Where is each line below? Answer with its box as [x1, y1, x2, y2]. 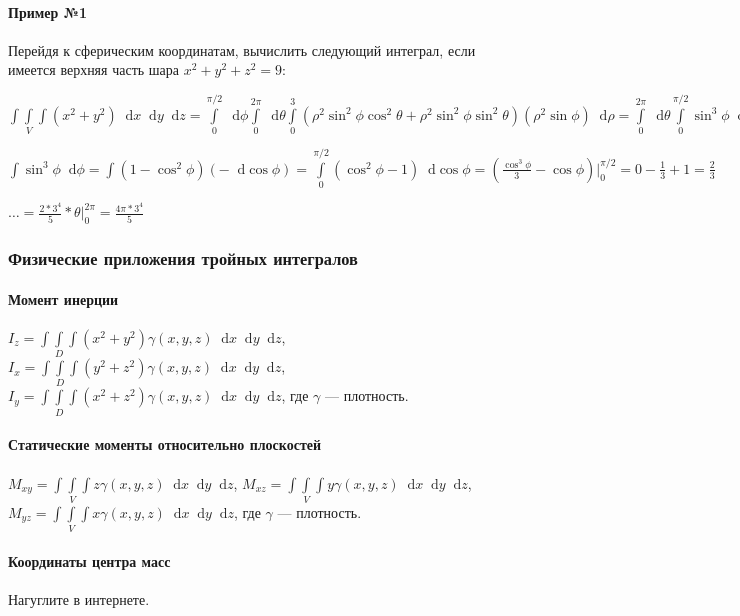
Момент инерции [8, 288, 119, 309]
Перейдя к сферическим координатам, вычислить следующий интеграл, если [8, 39, 476, 60]
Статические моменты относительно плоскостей [8, 434, 322, 455]
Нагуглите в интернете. [8, 588, 150, 609]
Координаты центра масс [8, 550, 171, 571]
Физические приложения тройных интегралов [8, 246, 358, 271]
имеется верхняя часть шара [8, 59, 180, 80]
